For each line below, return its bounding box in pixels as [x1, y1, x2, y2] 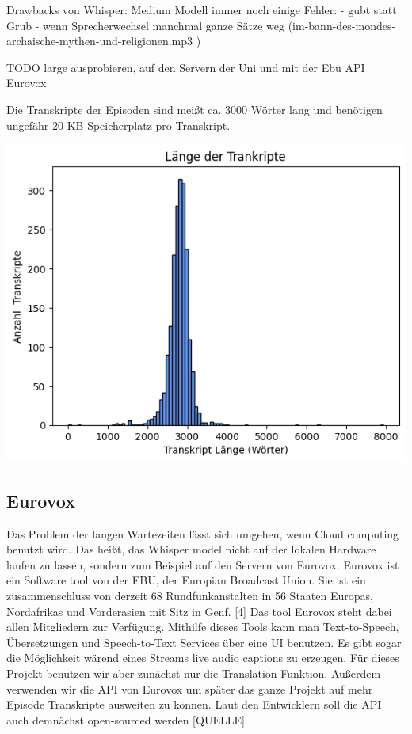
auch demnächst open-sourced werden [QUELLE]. [6, 711, 248, 728]
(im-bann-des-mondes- [288, 17, 396, 33]
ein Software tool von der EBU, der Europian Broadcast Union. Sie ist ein [6, 572, 366, 588]
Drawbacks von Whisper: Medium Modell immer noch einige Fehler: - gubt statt [6, 2, 397, 17]
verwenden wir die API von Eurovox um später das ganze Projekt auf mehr [6, 680, 373, 697]
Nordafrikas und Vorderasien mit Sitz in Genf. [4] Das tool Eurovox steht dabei [6, 603, 392, 619]
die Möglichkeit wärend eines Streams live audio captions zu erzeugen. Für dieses [6, 649, 399, 666]
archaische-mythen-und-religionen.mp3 [6, 32, 193, 49]
